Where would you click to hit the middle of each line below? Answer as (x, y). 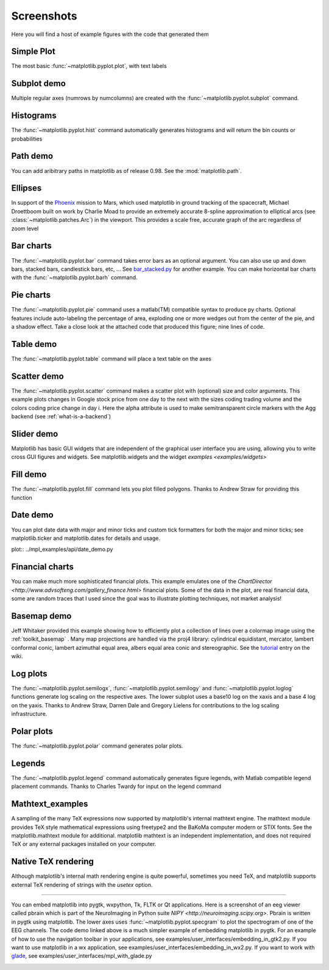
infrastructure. (29, 714)
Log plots (30, 673)
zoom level (25, 228)
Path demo (32, 156)
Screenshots (44, 16)
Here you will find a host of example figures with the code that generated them (110, 34)
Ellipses (27, 188)
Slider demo (35, 434)
